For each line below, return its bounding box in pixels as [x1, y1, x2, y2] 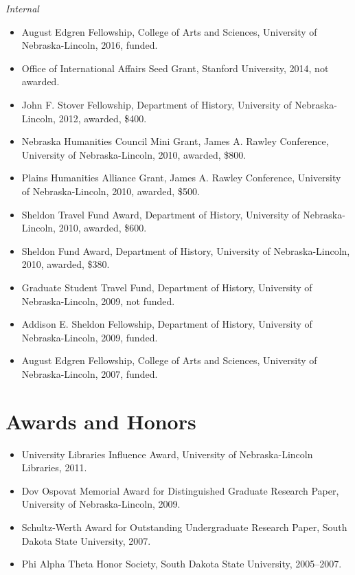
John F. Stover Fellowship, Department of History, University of [21, 97, 292, 111]
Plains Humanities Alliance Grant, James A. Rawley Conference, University [21, 170, 341, 185]
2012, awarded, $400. [58, 111, 147, 125]
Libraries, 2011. [21, 460, 87, 475]
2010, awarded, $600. [58, 221, 147, 235]
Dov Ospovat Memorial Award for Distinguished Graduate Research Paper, [21, 483, 339, 497]
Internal [5, 1, 39, 15]
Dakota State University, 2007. [21, 533, 151, 548]
